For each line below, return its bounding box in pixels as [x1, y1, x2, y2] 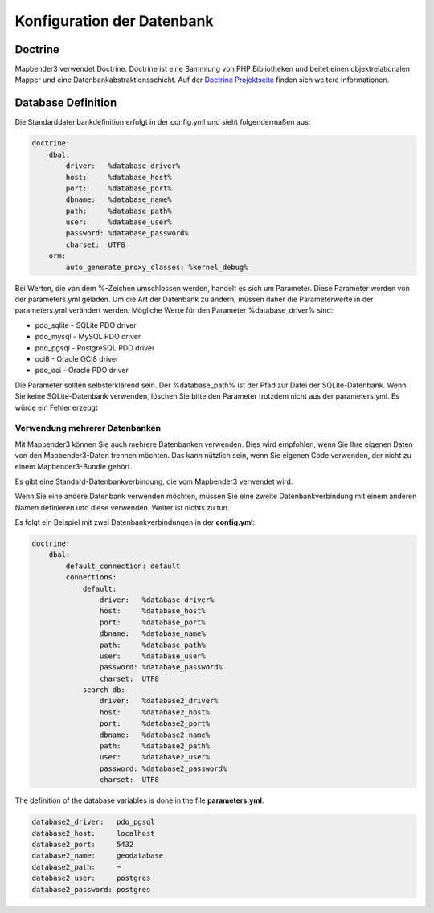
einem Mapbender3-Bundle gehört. [14, 462, 133, 472]
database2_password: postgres [31, 885, 151, 894]
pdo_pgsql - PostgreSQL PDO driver [35, 342, 155, 353]
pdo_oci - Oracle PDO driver [35, 366, 129, 375]
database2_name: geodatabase [31, 851, 164, 860]
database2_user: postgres [31, 874, 151, 883]
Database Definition [14, 96, 117, 110]
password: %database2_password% [99, 764, 227, 773]
